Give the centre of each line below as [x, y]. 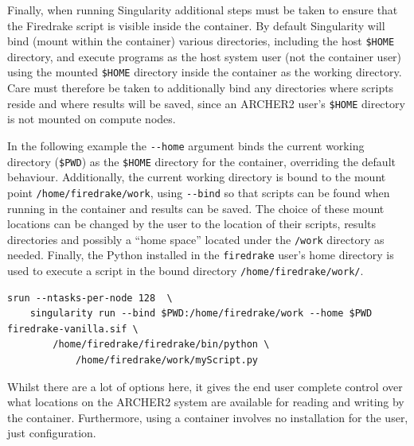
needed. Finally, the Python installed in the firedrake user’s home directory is [201, 255]
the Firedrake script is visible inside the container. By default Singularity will [196, 25]
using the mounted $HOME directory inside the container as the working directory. [205, 72]
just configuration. [52, 433]
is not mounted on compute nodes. [92, 119]
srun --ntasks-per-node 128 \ [90, 298]
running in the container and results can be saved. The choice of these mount [196, 208]
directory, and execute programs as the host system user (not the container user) [205, 56]
